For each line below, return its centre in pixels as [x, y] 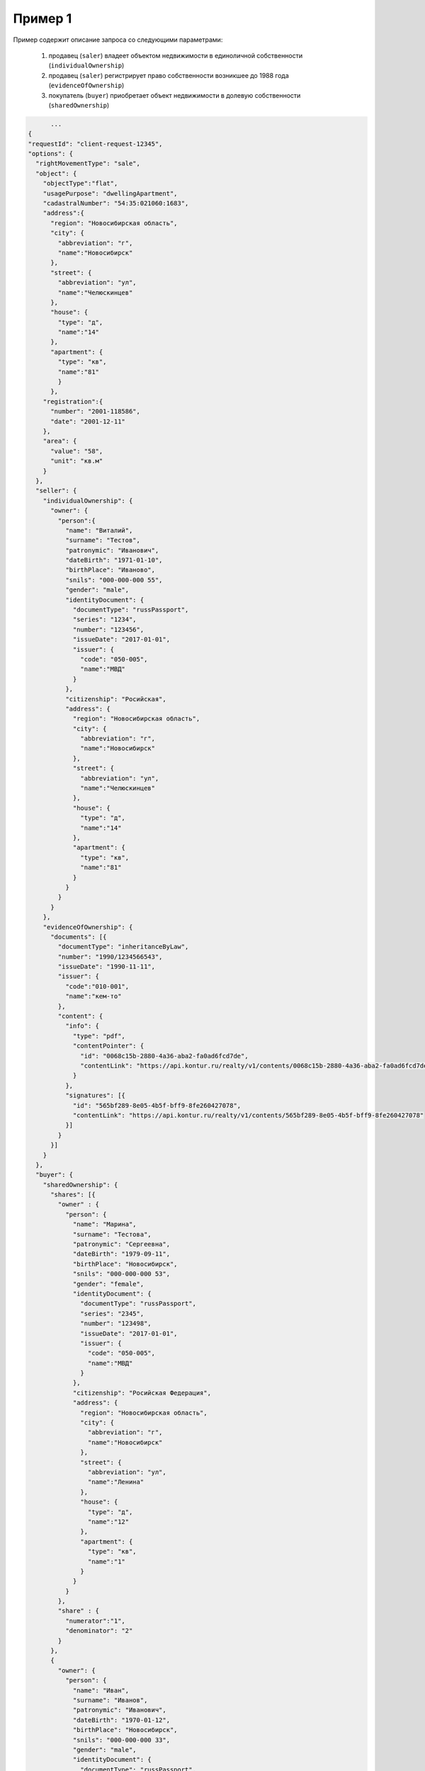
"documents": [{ [79, 937]
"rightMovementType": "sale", [88, 164]
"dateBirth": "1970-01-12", [121, 1720]
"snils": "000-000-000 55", [114, 580]
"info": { [82, 1026]
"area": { [60, 441]
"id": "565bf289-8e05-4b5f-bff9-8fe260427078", [157, 1105]
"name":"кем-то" [93, 996]
